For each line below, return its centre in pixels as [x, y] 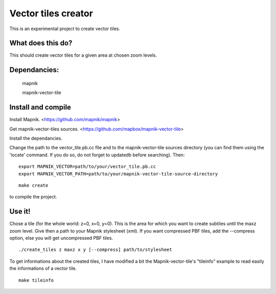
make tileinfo [36, 280]
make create [33, 185]
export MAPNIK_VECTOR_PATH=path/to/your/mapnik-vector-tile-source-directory [118, 174]
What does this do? [41, 43]
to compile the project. [33, 197]
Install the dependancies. [36, 138]
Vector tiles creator [51, 13]
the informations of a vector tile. [43, 268]
